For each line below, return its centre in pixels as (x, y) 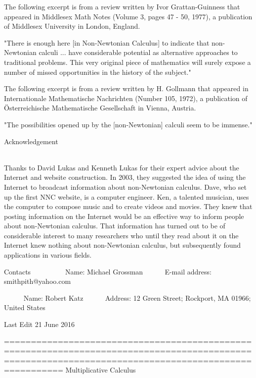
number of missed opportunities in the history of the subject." (98, 72)
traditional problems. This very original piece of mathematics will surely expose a (128, 62)
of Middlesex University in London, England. (72, 26)
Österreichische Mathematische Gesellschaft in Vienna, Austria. (100, 108)
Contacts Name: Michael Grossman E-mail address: (108, 271)
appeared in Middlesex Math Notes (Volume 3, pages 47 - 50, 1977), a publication (128, 16)
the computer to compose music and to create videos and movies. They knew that (128, 206)
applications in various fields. (48, 255)
